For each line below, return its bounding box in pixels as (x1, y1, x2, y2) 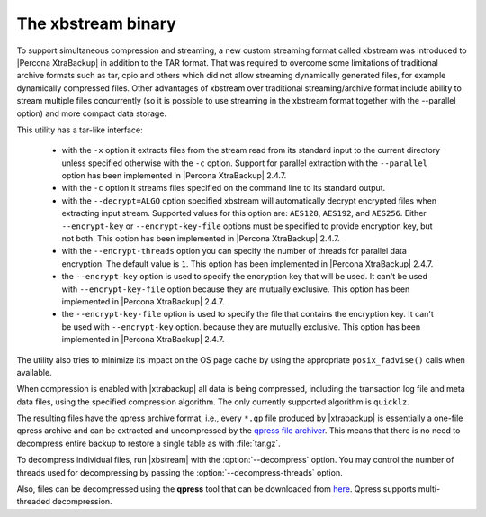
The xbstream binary (16, 14, 176, 33)
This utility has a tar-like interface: (16, 124, 143, 135)
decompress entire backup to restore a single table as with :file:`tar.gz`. (16, 438, 281, 449)
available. (16, 367, 53, 377)
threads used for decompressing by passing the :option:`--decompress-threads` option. (16, 467, 343, 477)
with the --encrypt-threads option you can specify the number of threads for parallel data (61, 246, 407, 257)
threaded (16, 496, 51, 507)
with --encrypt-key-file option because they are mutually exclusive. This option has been (61, 284, 410, 295)
